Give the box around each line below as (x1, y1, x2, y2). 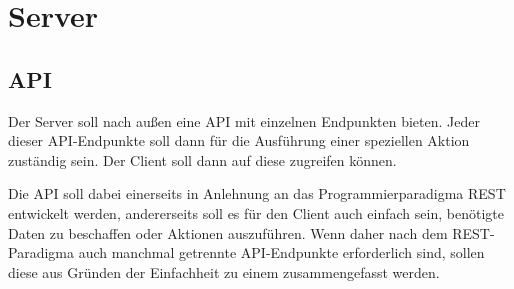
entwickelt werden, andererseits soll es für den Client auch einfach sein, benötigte (8, 202, 504, 223)
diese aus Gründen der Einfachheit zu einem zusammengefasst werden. (8, 261, 440, 282)
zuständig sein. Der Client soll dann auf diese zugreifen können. (8, 149, 397, 170)
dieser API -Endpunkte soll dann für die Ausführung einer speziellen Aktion (8, 130, 470, 151)
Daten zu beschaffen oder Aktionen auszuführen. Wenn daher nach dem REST (8, 222, 490, 243)
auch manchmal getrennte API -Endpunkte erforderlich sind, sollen (78, 242, 485, 263)
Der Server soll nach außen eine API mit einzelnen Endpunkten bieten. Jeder (8, 110, 480, 131)
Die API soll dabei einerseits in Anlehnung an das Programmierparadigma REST (8, 183, 506, 204)
